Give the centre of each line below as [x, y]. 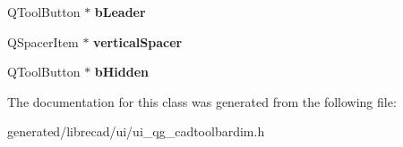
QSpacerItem [43, 41]
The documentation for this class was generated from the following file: [202, 101]
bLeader [120, 12]
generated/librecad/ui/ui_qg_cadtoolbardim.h [136, 131]
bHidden [122, 72]
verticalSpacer [138, 41]
